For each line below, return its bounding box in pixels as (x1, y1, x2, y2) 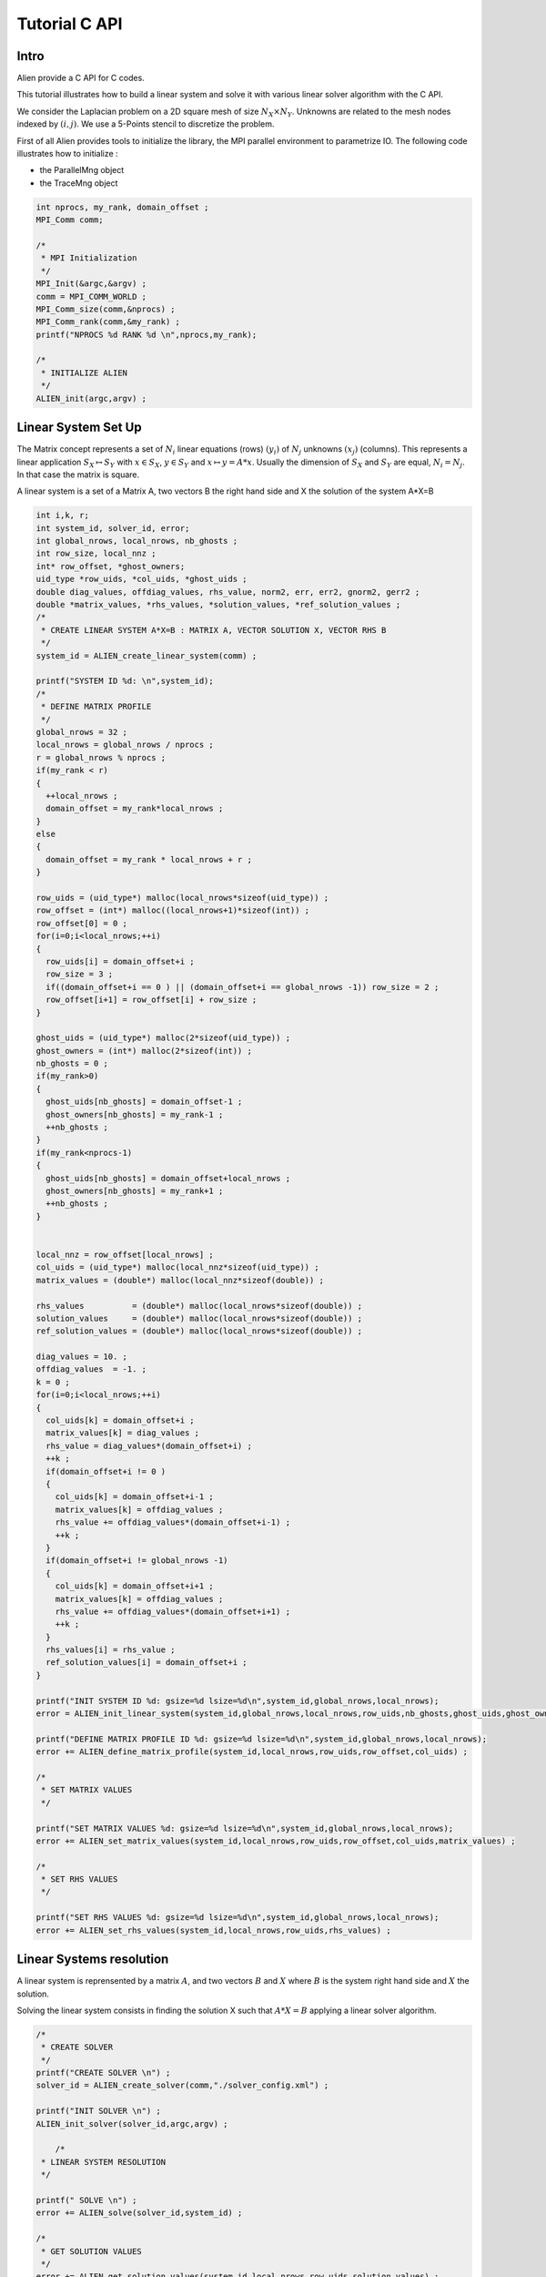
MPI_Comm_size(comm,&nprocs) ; (35, 303, 177, 314)
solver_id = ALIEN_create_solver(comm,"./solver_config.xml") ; (35, 2080, 329, 2090)
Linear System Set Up (16, 420, 142, 435)
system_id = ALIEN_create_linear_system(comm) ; (35, 650, 258, 660)
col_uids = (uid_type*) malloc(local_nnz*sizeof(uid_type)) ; (35, 1262, 319, 1272)
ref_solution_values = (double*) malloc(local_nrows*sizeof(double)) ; (35, 1326, 363, 1336)
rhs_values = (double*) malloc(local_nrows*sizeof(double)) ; (35, 1301, 363, 1311)
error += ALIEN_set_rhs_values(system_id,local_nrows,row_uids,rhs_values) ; (35, 1925, 391, 1935)
